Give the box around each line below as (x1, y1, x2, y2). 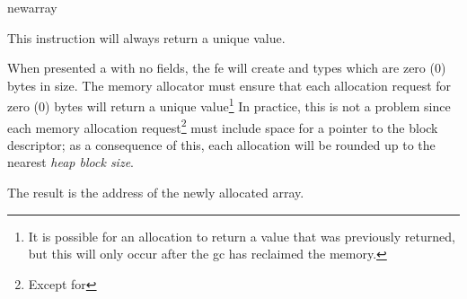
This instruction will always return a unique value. (7, 28, 286, 47)
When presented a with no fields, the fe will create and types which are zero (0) (7, 58, 446, 77)
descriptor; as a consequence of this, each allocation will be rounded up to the (7, 135, 436, 154)
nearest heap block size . (7, 153, 134, 171)
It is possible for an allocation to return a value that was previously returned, (28, 226, 455, 245)
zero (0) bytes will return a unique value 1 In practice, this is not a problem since (7, 94, 451, 116)
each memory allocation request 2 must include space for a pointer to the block (7, 115, 438, 136)
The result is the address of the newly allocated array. (7, 183, 304, 202)
